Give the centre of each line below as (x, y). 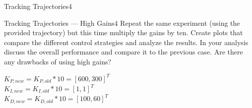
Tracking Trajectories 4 (38, 6)
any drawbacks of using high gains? (58, 61)
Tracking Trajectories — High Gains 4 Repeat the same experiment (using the (122, 23)
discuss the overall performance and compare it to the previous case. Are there (124, 52)
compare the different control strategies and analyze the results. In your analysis (126, 42)
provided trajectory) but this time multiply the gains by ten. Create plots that (124, 32)
